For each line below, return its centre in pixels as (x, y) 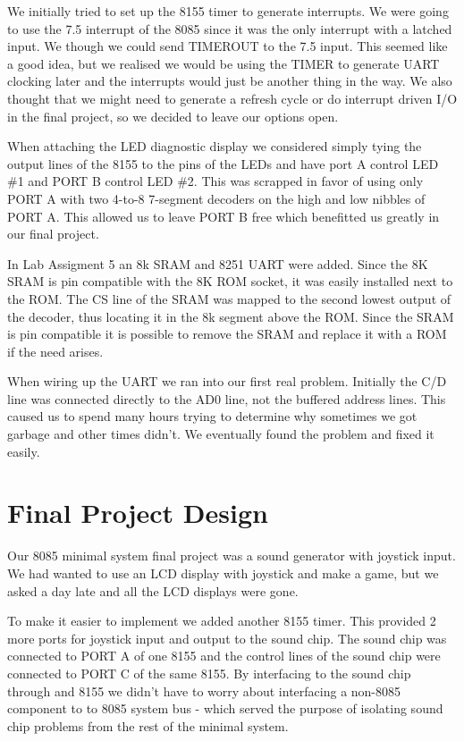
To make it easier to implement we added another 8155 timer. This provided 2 (222, 621)
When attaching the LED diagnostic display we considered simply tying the (215, 146)
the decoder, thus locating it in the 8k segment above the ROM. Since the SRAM (231, 316)
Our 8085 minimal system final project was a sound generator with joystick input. (232, 556)
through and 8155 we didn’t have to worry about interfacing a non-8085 (204, 690)
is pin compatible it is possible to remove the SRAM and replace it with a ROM (227, 334)
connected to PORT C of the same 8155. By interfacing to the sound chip (209, 673)
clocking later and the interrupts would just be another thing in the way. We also (230, 81)
